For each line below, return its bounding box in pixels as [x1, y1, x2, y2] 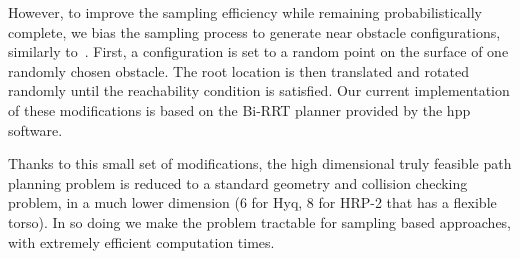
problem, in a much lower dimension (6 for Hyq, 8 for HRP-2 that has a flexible [8, 192, 497, 213]
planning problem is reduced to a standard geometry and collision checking [8, 172, 468, 193]
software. [8, 119, 63, 140]
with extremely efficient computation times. [8, 231, 275, 252]
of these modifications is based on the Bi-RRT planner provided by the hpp [8, 99, 471, 120]
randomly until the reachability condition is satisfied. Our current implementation [8, 80, 510, 101]
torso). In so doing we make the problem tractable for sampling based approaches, [8, 211, 512, 232]
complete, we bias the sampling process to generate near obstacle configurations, [8, 21, 501, 42]
